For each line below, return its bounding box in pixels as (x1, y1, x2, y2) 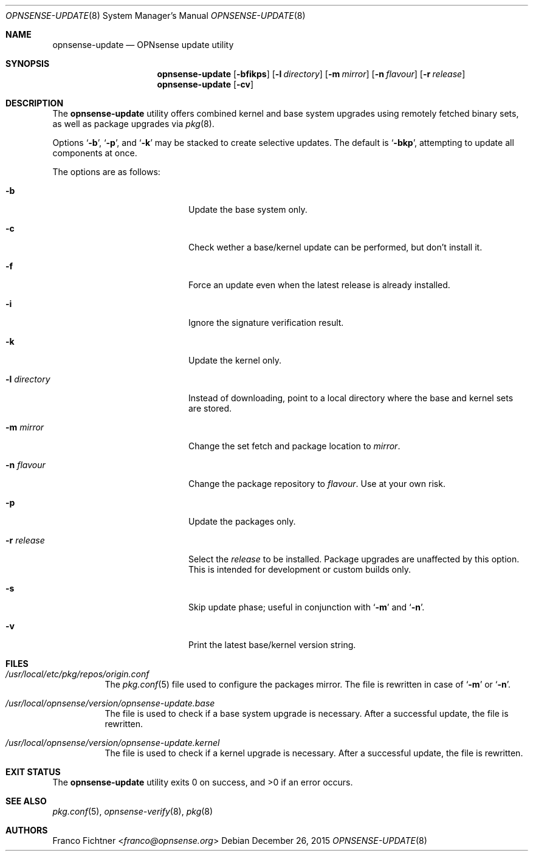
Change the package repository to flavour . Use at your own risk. (188, 478, 445, 489)
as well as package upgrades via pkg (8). (52, 119, 215, 129)
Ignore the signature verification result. (188, 317, 344, 328)
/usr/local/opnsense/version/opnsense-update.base (5, 698, 215, 708)
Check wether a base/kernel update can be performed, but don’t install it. (188, 242, 483, 252)
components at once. (52, 148, 137, 158)
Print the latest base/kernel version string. (188, 640, 356, 650)
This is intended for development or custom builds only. (188, 564, 411, 575)
